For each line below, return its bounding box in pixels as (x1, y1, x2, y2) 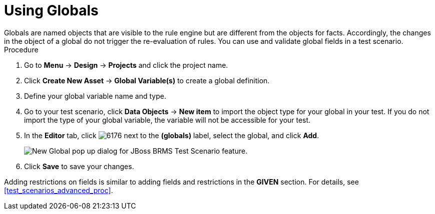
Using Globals (4, 2, 99, 19)
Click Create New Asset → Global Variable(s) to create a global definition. (24, 76, 270, 85)
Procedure (4, 45, 39, 54)
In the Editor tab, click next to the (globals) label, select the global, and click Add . (24, 131, 319, 140)
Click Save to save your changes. (24, 162, 134, 171)
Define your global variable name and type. (24, 91, 166, 100)
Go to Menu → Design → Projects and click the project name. (24, 60, 228, 69)
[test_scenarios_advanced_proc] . (4, 186, 113, 195)
